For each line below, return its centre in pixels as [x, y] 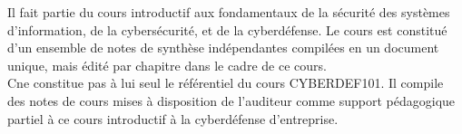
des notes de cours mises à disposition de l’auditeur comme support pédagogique [231, 100]
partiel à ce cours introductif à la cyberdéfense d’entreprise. [173, 118]
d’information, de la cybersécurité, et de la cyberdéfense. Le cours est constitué [227, 29]
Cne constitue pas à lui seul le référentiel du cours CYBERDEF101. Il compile [226, 83]
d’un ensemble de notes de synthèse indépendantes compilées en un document [223, 48]
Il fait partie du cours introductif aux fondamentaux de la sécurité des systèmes [229, 12]
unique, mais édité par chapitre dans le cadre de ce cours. [167, 65]
